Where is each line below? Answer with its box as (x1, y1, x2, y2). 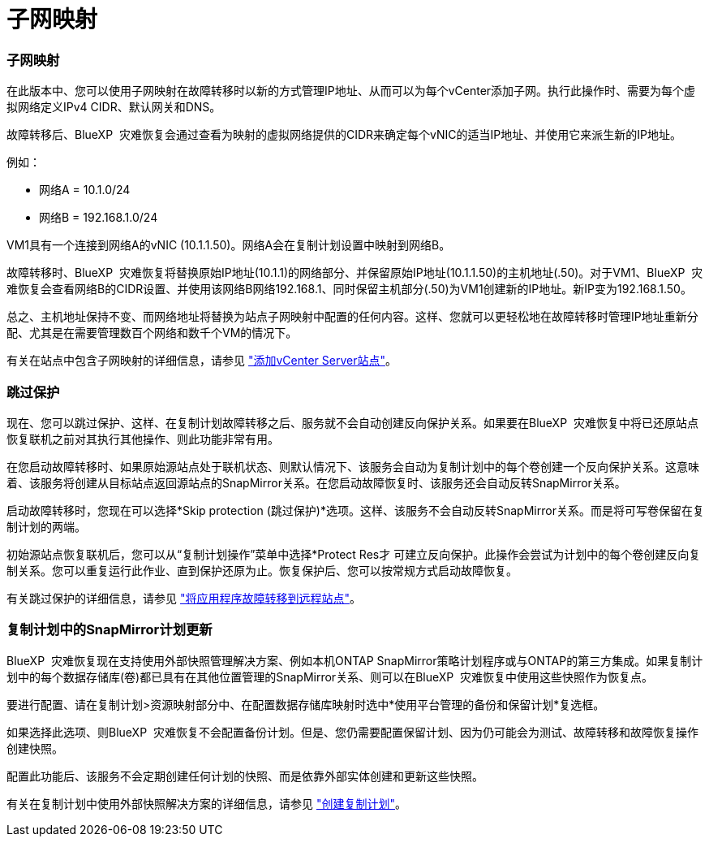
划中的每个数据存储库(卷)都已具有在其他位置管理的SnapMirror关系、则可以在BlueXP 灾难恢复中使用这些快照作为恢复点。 (6, 669, 654, 684)
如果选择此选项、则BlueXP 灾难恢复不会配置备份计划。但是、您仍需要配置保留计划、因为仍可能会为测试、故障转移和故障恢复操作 (6, 724, 698, 739)
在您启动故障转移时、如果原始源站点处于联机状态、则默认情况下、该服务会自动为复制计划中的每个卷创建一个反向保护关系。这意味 (6, 459, 699, 473)
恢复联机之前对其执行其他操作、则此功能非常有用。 (6, 431, 279, 446)
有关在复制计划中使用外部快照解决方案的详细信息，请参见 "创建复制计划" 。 (6, 796, 406, 811)
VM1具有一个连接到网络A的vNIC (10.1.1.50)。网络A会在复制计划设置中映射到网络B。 (6, 238, 451, 253)
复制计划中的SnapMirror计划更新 (6, 621, 213, 638)
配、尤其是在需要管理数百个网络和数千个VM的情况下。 (6, 326, 298, 340)
